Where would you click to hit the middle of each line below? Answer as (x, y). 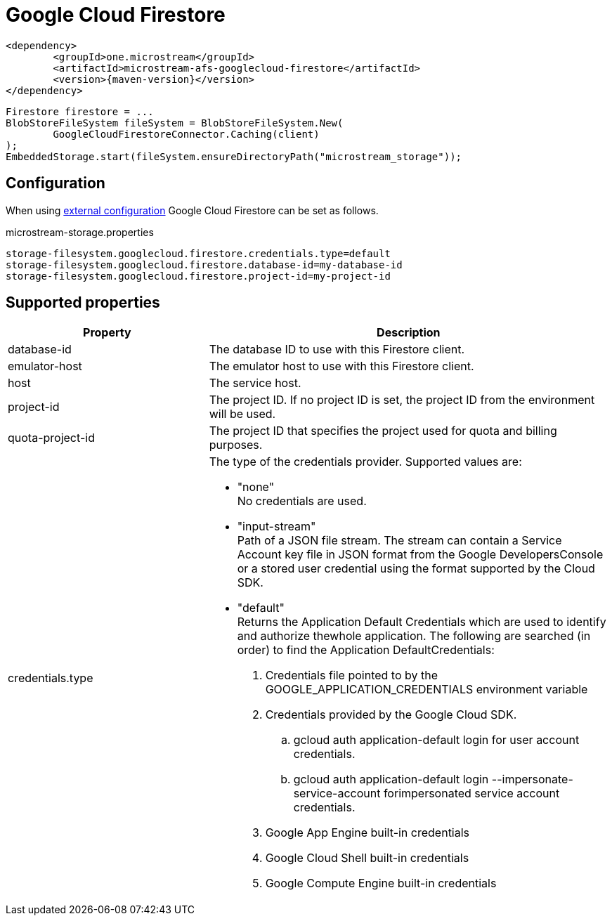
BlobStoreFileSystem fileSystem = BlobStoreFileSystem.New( (175, 123)
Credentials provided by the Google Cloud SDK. (391, 715)
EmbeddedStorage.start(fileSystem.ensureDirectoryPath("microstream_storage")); (234, 156)
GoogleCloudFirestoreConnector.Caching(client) (186, 134)
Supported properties (83, 303)
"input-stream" (276, 527)
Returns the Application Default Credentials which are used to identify (422, 622)
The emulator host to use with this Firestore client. (341, 366)
